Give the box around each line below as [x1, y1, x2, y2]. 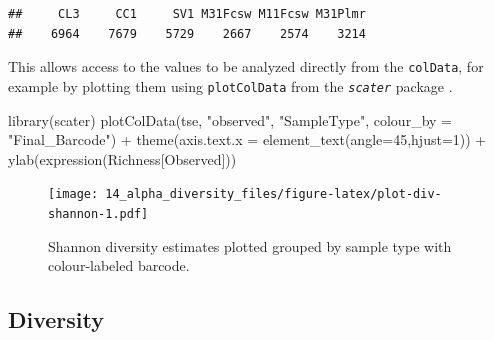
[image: [48, 187, 99, 202]
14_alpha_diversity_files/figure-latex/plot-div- [105, 187, 442, 202]
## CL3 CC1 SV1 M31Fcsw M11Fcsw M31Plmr [8, 7, 366, 21]
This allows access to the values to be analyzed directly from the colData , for [8, 56, 484, 77]
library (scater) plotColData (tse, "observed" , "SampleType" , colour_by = [8, 109, 452, 130]
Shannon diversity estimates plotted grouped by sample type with [48, 235, 452, 256]
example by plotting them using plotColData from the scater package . [8, 75, 453, 96]
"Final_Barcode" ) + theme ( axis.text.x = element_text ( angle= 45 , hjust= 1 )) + [8, 129, 487, 150]
